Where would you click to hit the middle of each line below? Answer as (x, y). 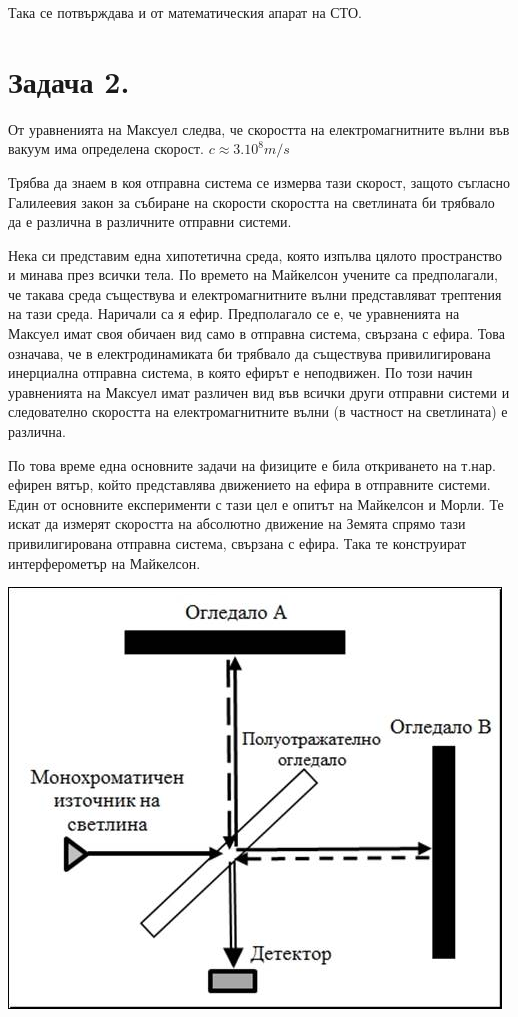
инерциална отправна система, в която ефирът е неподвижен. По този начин (240, 372)
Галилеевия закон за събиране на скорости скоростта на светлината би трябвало (251, 201)
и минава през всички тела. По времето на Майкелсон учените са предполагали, (253, 274)
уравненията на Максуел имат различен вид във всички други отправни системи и (259, 391)
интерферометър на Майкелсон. (104, 562)
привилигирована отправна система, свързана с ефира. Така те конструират (237, 543)
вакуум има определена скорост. (106, 148)
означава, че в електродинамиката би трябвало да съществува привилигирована (249, 352)
